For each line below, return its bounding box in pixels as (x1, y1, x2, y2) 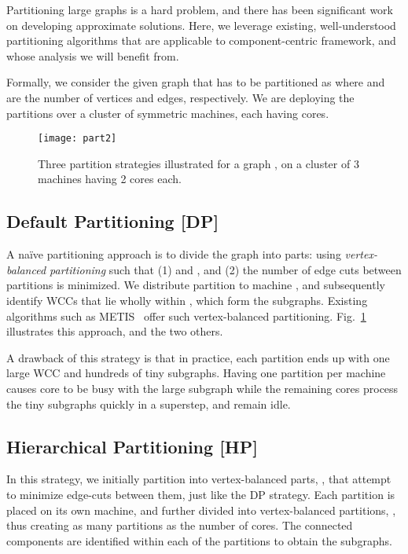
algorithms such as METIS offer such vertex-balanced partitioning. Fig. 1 (6, 307, 366, 324)
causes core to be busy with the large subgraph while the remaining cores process (6, 380, 399, 396)
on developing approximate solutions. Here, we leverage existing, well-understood (6, 17, 396, 33)
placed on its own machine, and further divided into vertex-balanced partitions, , (6, 501, 396, 518)
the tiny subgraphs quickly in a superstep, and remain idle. (6, 395, 291, 412)
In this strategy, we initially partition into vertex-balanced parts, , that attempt (6, 471, 391, 487)
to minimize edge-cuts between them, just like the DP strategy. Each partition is (6, 486, 395, 502)
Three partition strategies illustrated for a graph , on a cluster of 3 (38, 155, 359, 171)
